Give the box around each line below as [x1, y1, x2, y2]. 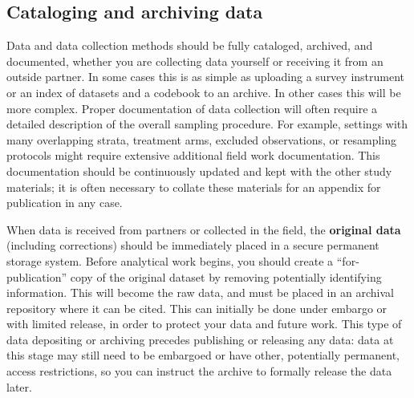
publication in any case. [6, 194, 123, 211]
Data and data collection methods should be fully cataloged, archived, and [6, 37, 373, 54]
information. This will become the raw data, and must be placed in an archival [6, 284, 394, 301]
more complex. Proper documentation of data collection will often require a [6, 99, 378, 116]
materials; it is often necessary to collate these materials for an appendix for [6, 178, 381, 195]
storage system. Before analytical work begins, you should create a [6, 252, 334, 269]
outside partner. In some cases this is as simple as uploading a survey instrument [6, 68, 405, 85]
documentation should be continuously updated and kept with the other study [6, 162, 392, 179]
